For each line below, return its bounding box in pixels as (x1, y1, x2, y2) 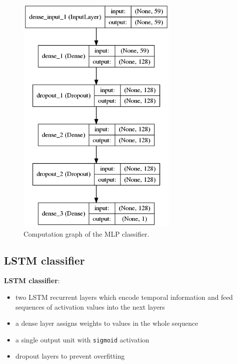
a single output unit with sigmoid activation (15, 334, 149, 344)
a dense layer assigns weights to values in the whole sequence (15, 318, 198, 328)
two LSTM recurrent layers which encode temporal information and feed (15, 291, 233, 302)
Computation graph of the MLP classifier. (24, 228, 149, 239)
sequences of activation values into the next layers (15, 301, 165, 312)
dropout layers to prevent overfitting (15, 351, 125, 361)
